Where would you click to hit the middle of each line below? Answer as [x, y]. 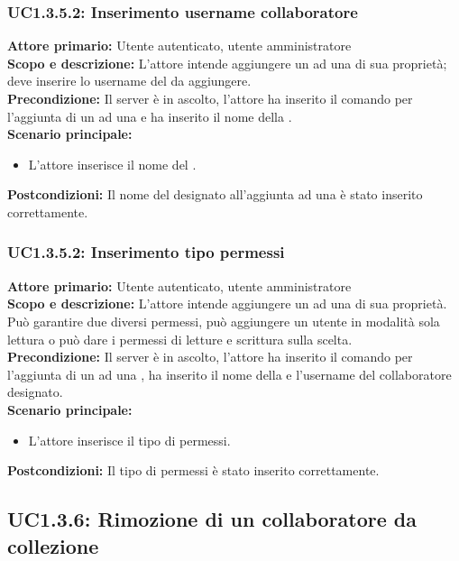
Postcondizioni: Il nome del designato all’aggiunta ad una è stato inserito [215, 194]
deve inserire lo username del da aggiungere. [129, 81]
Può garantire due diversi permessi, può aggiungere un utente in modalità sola [224, 321]
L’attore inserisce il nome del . [112, 164]
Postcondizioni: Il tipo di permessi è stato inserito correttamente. [193, 470]
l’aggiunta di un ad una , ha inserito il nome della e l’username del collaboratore [229, 374]
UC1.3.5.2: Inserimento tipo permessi [146, 252]
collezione [53, 545]
